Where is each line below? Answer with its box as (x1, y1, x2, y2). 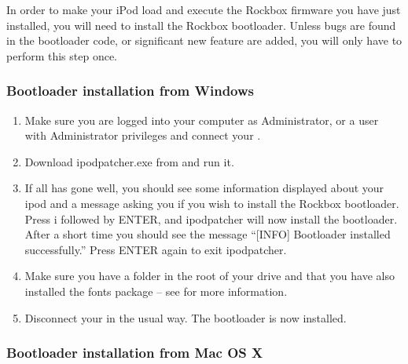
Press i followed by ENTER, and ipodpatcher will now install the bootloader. (24, 210, 398, 227)
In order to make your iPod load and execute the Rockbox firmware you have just (6, 2, 401, 17)
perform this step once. (6, 47, 118, 64)
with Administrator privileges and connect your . (24, 127, 261, 144)
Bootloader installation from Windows (6, 81, 255, 100)
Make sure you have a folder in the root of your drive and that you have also (24, 268, 395, 284)
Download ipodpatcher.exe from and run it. (24, 153, 234, 169)
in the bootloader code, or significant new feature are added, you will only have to (6, 32, 402, 49)
